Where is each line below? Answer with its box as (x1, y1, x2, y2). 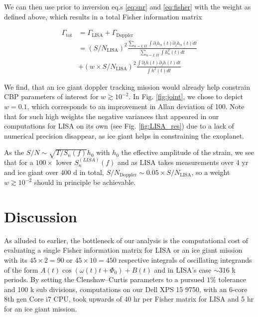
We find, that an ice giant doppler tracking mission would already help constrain (4, 81, 250, 92)
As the (4, 147, 24, 158)
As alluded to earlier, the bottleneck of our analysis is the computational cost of (4, 235, 249, 245)
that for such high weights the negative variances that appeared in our (4, 111, 219, 121)
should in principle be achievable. (34, 177, 136, 187)
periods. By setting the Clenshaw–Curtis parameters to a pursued (4, 274, 205, 285)
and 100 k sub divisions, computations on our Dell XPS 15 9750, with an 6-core (4, 284, 248, 294)
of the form (4, 264, 38, 275)
